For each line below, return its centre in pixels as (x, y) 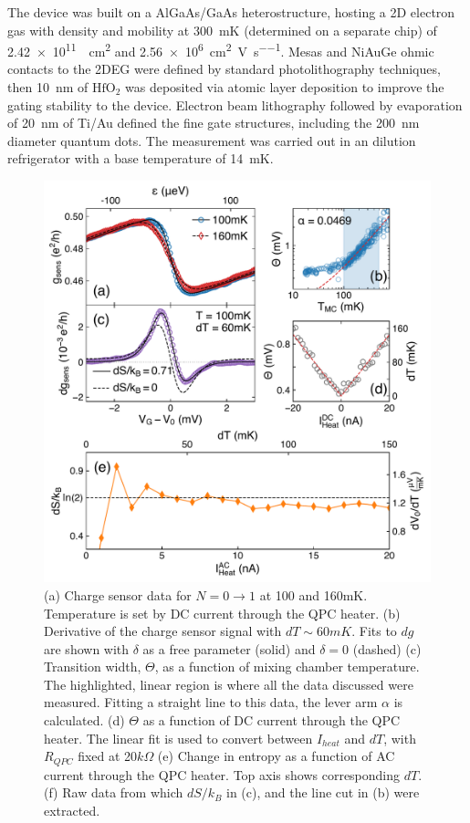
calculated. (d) (84, 720)
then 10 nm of (48, 87)
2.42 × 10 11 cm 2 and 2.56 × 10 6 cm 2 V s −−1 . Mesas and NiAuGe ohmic (221, 50)
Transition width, (93, 667)
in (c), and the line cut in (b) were (323, 792)
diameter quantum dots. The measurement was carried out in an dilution (212, 140)
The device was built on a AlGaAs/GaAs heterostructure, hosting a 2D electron (231, 12)
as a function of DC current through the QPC (272, 720)
